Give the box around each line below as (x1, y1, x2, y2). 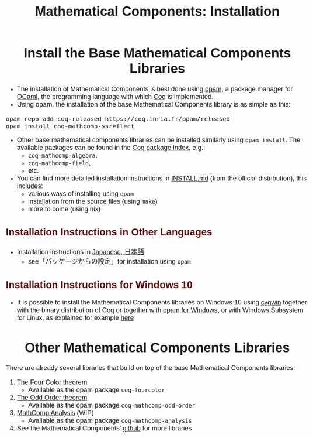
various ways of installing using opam (28, 190, 134, 198)
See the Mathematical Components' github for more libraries (16, 425, 192, 433)
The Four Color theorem (16, 378, 88, 386)
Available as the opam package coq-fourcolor (28, 386, 165, 394)
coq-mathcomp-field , (28, 159, 91, 167)
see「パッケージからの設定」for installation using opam (28, 257, 191, 265)
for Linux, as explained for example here (16, 313, 134, 321)
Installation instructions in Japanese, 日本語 (16, 248, 144, 256)
